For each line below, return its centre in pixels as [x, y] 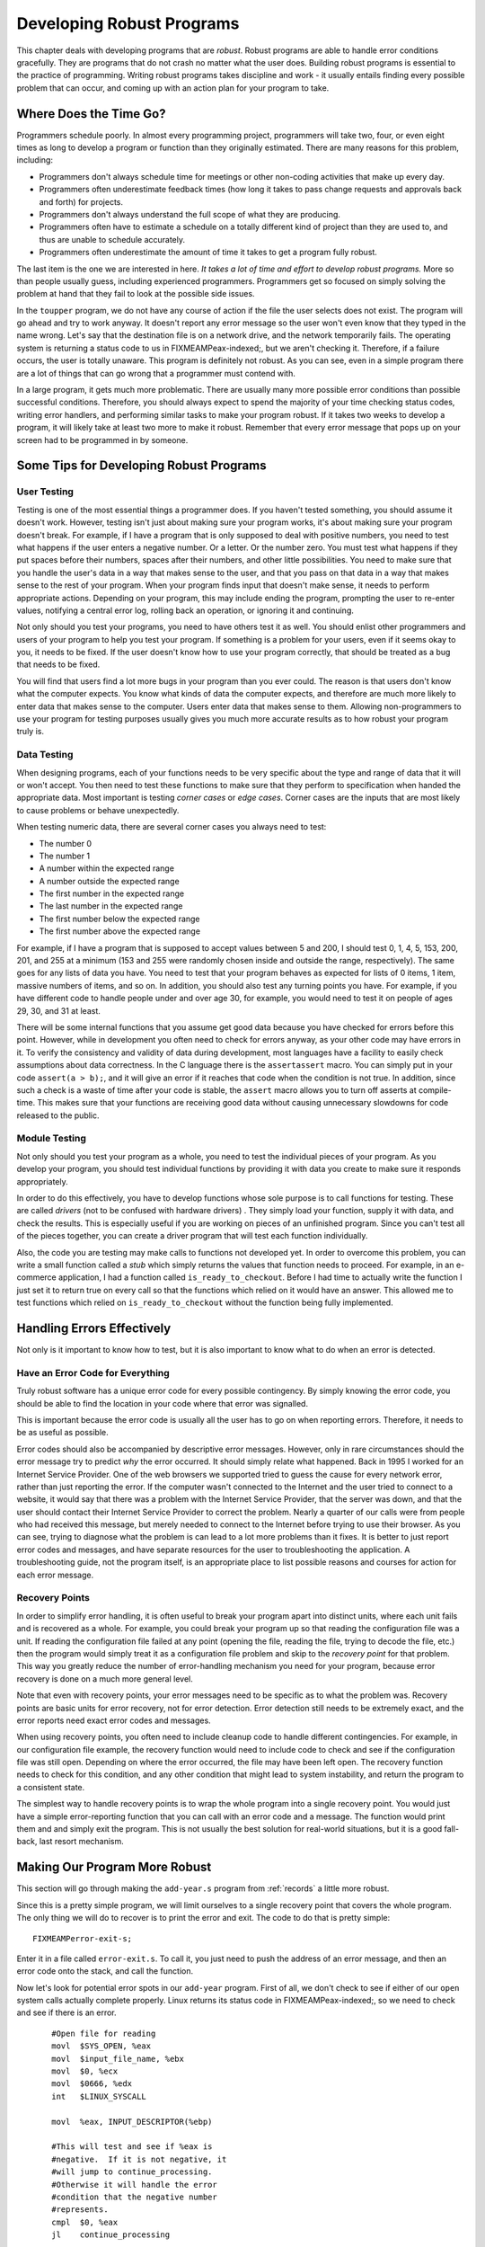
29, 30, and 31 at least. [58, 1010]
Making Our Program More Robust [114, 1867]
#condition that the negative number [134, 2197]
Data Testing [45, 755]
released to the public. [58, 1115]
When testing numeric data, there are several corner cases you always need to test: [172, 827]
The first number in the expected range [111, 893]
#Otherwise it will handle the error [134, 2185]
